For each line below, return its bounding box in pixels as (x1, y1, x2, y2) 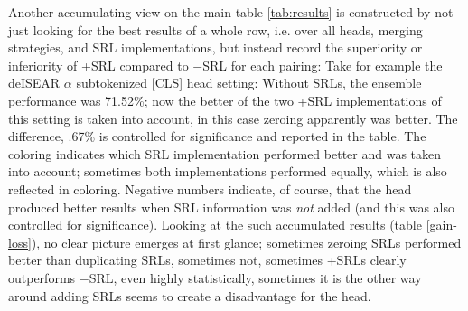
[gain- (426, 215, 457, 234)
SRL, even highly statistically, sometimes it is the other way (89, 268, 422, 287)
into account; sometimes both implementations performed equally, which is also (8, 162, 447, 181)
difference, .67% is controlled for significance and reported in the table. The (8, 127, 426, 146)
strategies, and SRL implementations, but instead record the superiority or (8, 38, 423, 57)
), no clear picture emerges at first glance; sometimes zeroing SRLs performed (31, 232, 462, 251)
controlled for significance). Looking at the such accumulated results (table (8, 215, 422, 234)
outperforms (8, 268, 76, 287)
